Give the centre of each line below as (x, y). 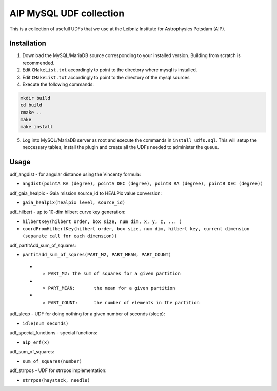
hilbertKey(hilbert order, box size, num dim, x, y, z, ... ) (102, 221)
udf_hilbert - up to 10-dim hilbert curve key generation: (67, 212)
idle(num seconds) (45, 323)
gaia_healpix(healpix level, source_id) (74, 203)
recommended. (38, 63)
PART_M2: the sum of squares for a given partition (114, 274)
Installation (28, 43)
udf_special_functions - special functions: (53, 333)
